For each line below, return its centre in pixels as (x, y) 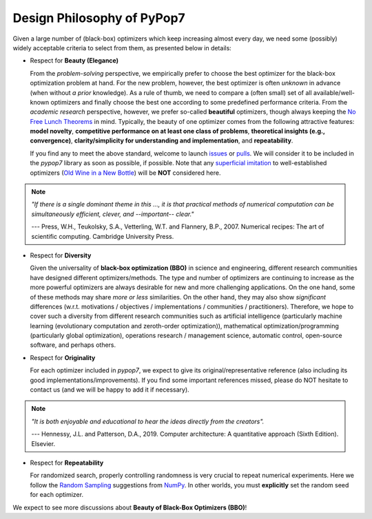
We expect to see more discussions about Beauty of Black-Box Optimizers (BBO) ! (130, 507)
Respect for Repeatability (67, 463)
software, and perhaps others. (73, 345)
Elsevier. (43, 443)
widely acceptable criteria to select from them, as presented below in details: (122, 47)
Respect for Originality (63, 357)
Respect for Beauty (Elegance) (74, 61)
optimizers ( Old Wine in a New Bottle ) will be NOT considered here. (125, 173)
